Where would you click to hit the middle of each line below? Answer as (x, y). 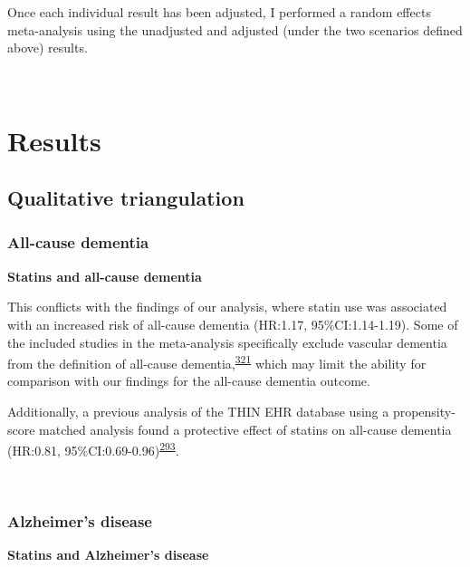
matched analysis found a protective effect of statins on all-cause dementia (245, 429)
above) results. (48, 48)
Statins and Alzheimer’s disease (108, 555)
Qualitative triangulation (126, 198)
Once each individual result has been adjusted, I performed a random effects (219, 12)
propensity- (424, 411)
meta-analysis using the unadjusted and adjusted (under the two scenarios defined (235, 29)
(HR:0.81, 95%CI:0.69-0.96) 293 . (93, 449)
